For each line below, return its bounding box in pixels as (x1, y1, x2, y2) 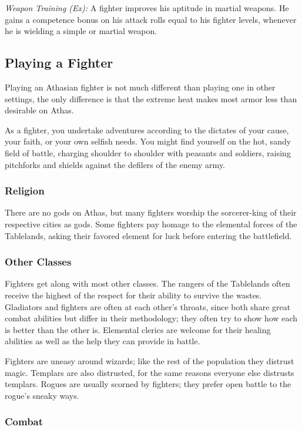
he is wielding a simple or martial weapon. (5, 25, 157, 37)
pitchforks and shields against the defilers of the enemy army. (5, 158, 226, 170)
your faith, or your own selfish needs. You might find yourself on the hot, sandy (5, 135, 291, 147)
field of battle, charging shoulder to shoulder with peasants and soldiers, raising (5, 146, 291, 159)
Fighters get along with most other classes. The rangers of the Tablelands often (5, 277, 290, 290)
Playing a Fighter (5, 53, 113, 72)
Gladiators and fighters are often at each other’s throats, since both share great (5, 300, 291, 313)
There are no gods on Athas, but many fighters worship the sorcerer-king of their (5, 206, 297, 219)
